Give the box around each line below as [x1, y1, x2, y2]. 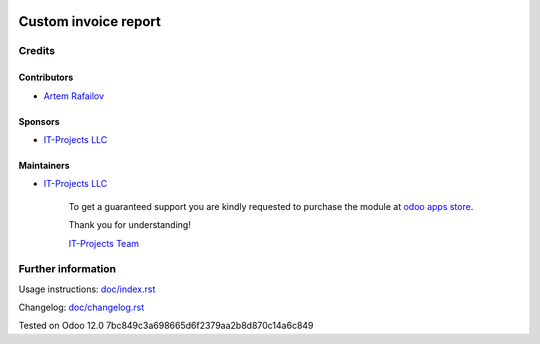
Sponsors [18, 115, 60, 127]
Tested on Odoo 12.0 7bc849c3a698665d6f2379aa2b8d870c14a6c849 [18, 320, 314, 332]
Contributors [18, 71, 74, 84]
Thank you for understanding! [68, 219, 192, 231]
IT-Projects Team [68, 237, 140, 249]
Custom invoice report [18, 13, 162, 30]
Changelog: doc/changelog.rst [18, 301, 145, 314]
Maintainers [18, 159, 70, 171]
